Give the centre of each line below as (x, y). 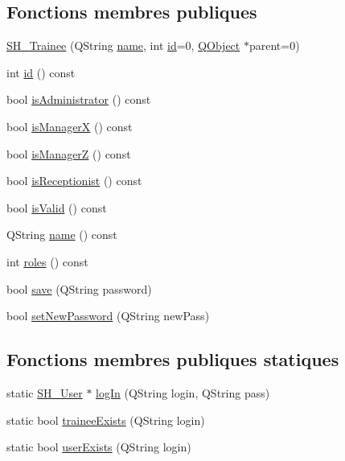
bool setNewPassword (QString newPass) (108, 316)
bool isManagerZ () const (69, 153)
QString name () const (62, 235)
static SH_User (45, 392)
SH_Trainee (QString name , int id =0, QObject (123, 45)
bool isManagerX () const (70, 126)
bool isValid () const (57, 207)
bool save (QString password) (79, 288)
